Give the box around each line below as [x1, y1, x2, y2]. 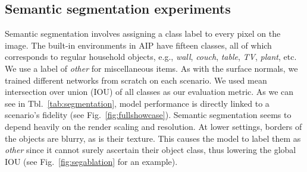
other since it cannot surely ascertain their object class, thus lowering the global [5, 144, 296, 156]
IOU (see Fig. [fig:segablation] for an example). [5, 155, 178, 167]
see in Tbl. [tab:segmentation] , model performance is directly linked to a [5, 97, 270, 109]
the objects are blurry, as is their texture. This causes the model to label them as [5, 132, 301, 144]
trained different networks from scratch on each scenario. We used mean [5, 74, 267, 86]
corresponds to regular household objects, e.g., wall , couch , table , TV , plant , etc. [5, 50, 297, 63]
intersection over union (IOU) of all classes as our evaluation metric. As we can [5, 85, 294, 98]
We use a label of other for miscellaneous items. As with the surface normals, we [5, 62, 298, 74]
